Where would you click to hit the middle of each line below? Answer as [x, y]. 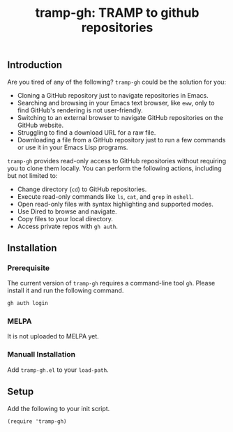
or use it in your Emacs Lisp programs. [73, 147]
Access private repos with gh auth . [68, 226]
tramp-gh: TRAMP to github [117, 13]
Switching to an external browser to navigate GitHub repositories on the [120, 117]
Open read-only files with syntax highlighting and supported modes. [115, 204]
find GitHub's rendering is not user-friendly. [80, 110]
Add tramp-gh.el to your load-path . [58, 370]
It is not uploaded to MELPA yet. [53, 336]
